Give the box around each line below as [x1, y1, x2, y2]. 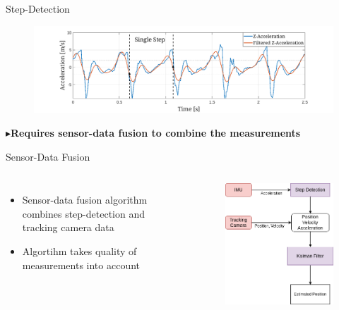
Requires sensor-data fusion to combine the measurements [11, 125, 301, 139]
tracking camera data [22, 220, 114, 235]
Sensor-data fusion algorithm [22, 192, 148, 207]
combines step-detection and [22, 206, 145, 221]
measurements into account [22, 257, 141, 272]
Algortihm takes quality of [22, 243, 137, 258]
